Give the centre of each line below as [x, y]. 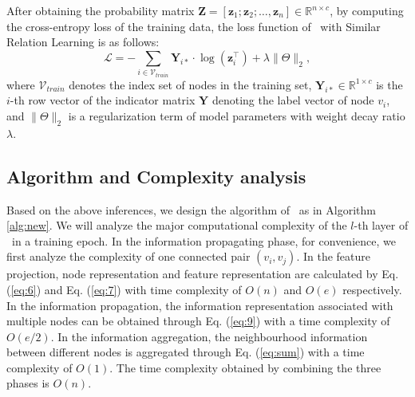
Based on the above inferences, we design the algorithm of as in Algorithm [191, 209]
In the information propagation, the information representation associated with [200, 305]
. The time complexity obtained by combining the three [245, 367]
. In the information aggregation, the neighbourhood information [209, 336]
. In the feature [333, 256]
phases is [28, 383]
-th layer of [381, 225]
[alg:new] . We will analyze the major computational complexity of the [177, 225]
